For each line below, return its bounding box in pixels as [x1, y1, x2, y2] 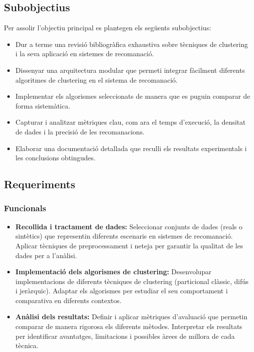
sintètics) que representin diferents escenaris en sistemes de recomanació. [15, 231, 233, 241]
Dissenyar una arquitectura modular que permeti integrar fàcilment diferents [15, 65, 245, 75]
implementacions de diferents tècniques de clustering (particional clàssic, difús [15, 276, 249, 286]
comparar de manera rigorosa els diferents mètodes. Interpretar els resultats [15, 321, 242, 331]
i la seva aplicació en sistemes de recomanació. [15, 48, 154, 59]
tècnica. [15, 340, 39, 351]
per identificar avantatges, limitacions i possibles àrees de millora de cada [15, 330, 235, 341]
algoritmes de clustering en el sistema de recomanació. [15, 74, 178, 85]
